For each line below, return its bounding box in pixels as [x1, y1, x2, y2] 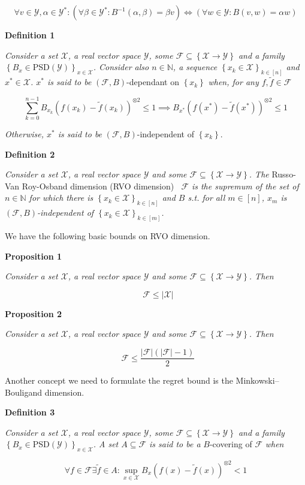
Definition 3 [5, 406, 55, 418]
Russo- [271, 168, 296, 180]
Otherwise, [5, 127, 44, 140]
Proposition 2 [5, 307, 62, 320]
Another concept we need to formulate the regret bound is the [5, 374, 233, 387]
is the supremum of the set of [191, 179, 299, 192]
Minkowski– [235, 374, 279, 387]
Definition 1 [5, 29, 55, 41]
